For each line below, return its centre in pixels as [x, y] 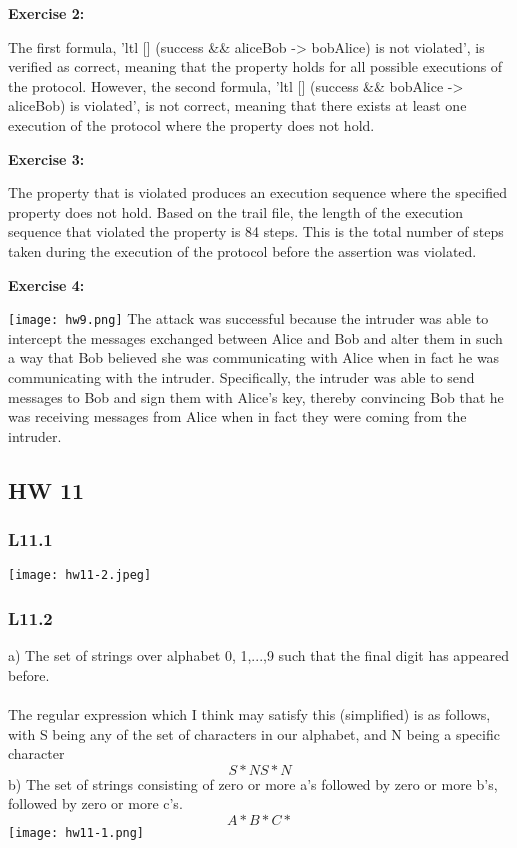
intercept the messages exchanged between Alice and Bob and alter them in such [255, 337]
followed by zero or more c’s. [95, 803]
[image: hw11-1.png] [76, 832]
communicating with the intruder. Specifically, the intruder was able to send [241, 376]
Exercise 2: [46, 13]
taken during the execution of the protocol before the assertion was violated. [242, 250]
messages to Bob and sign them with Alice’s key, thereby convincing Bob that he [256, 396]
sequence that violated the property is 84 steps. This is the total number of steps [256, 231]
